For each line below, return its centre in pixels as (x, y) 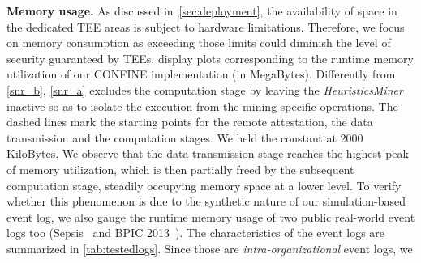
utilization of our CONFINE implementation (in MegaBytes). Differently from (201, 74)
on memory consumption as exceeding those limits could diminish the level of (199, 42)
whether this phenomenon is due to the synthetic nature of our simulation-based (206, 201)
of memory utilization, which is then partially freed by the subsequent (180, 169)
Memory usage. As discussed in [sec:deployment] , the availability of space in (202, 11)
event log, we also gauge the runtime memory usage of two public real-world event (211, 216)
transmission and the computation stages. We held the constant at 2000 (185, 137)
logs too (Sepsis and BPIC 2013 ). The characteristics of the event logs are (196, 233)
